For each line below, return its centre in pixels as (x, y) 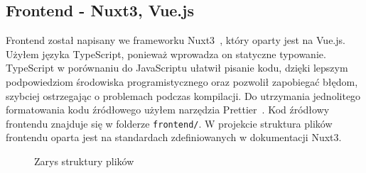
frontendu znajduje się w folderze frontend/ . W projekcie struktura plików (169, 123)
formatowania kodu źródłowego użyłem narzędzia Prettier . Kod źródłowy (168, 110)
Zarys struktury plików (84, 161)
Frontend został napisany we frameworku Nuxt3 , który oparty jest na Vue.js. (176, 40)
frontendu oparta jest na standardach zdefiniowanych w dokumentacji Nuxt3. (174, 137)
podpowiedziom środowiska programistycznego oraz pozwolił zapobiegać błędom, (182, 81)
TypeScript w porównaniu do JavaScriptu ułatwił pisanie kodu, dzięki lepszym (177, 68)
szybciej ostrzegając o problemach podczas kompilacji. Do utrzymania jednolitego (183, 95)
